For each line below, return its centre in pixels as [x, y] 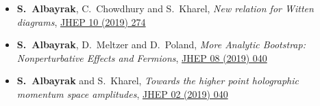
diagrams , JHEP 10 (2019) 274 [81, 21]
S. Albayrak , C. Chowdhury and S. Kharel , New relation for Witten [165, 8]
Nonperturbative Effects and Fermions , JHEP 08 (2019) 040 [142, 57]
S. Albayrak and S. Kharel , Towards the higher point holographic [158, 81]
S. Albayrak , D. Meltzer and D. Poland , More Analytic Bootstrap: [161, 45]
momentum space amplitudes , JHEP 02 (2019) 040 [122, 93]
